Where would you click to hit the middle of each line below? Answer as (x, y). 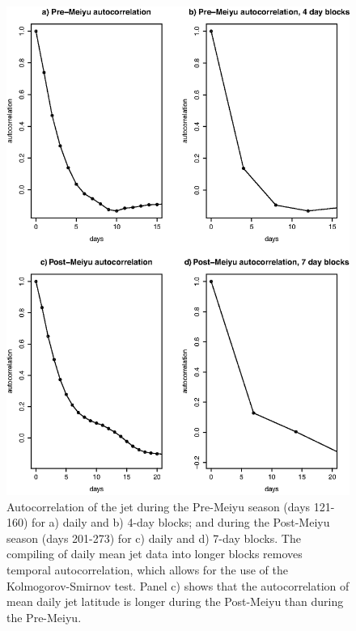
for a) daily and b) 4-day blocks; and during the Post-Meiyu (181, 522)
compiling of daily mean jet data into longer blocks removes (155, 554)
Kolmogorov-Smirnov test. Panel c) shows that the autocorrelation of (178, 585)
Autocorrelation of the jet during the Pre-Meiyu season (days (159, 506)
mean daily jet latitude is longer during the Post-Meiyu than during (175, 601)
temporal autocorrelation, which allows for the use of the (147, 570)
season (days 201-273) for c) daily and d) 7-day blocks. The (154, 538)
